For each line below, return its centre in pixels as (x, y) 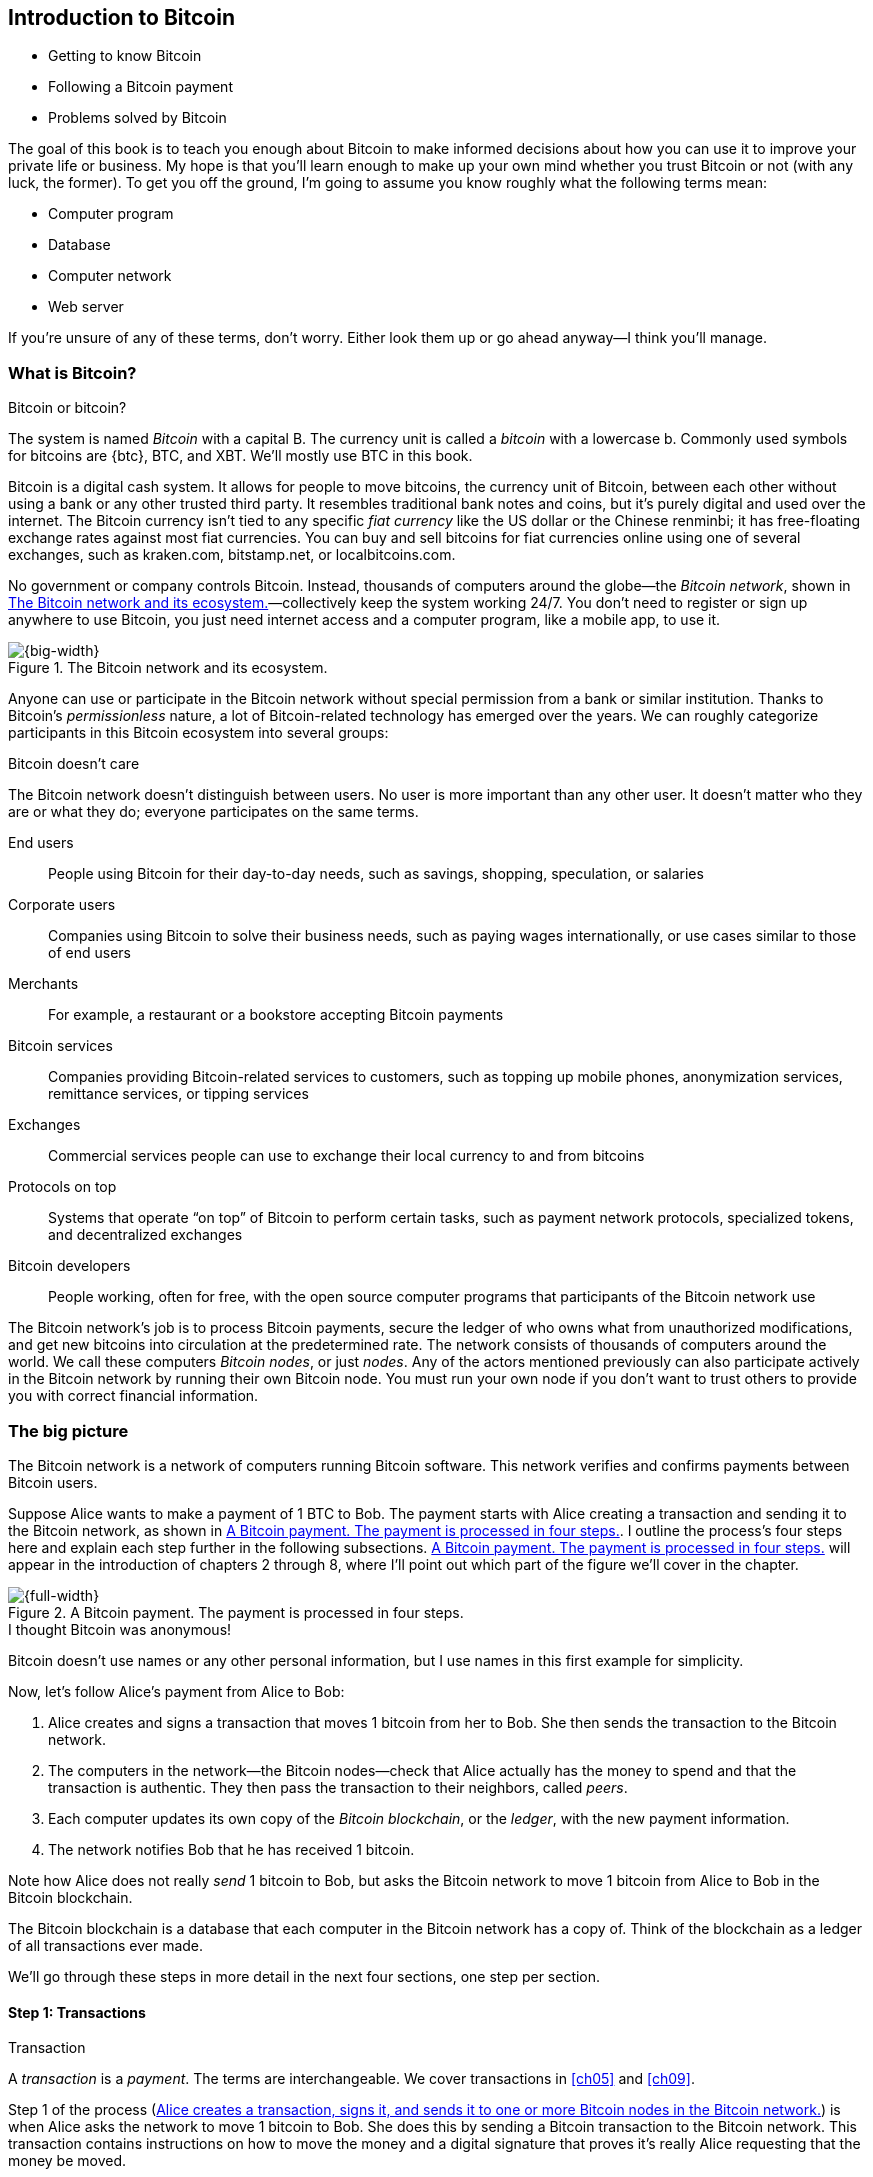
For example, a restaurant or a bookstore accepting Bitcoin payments (276, 1015)
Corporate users (62, 905)
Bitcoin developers (69, 1266)
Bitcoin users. (53, 1482)
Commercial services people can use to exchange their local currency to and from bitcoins (346, 1156)
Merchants (43, 984)
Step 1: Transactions (77, 2012)
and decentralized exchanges (145, 1235)
